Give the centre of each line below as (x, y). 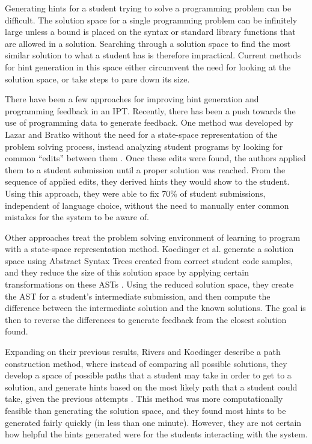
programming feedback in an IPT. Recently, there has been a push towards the (150, 110)
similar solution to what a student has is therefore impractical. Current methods (153, 55)
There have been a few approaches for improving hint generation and (132, 99)
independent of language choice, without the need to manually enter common (147, 205)
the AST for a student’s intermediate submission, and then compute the (138, 296)
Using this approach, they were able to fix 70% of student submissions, (135, 193)
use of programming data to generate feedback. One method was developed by (149, 122)
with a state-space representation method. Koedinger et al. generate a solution (149, 249)
